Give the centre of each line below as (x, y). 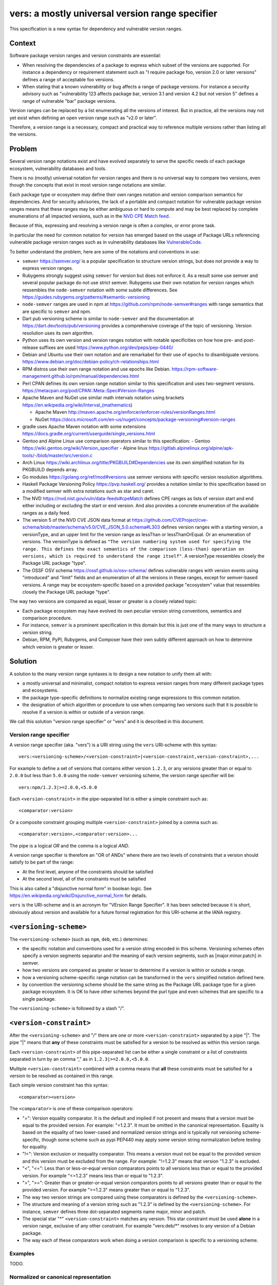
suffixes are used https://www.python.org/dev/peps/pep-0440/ (106, 347)
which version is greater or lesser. (58, 647)
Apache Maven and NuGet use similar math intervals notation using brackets (103, 398)
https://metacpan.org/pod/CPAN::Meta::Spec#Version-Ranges (88, 390)
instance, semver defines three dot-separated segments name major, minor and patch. (114, 1211)
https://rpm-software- (195, 369)
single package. (39, 999)
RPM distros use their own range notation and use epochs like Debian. (97, 369)
